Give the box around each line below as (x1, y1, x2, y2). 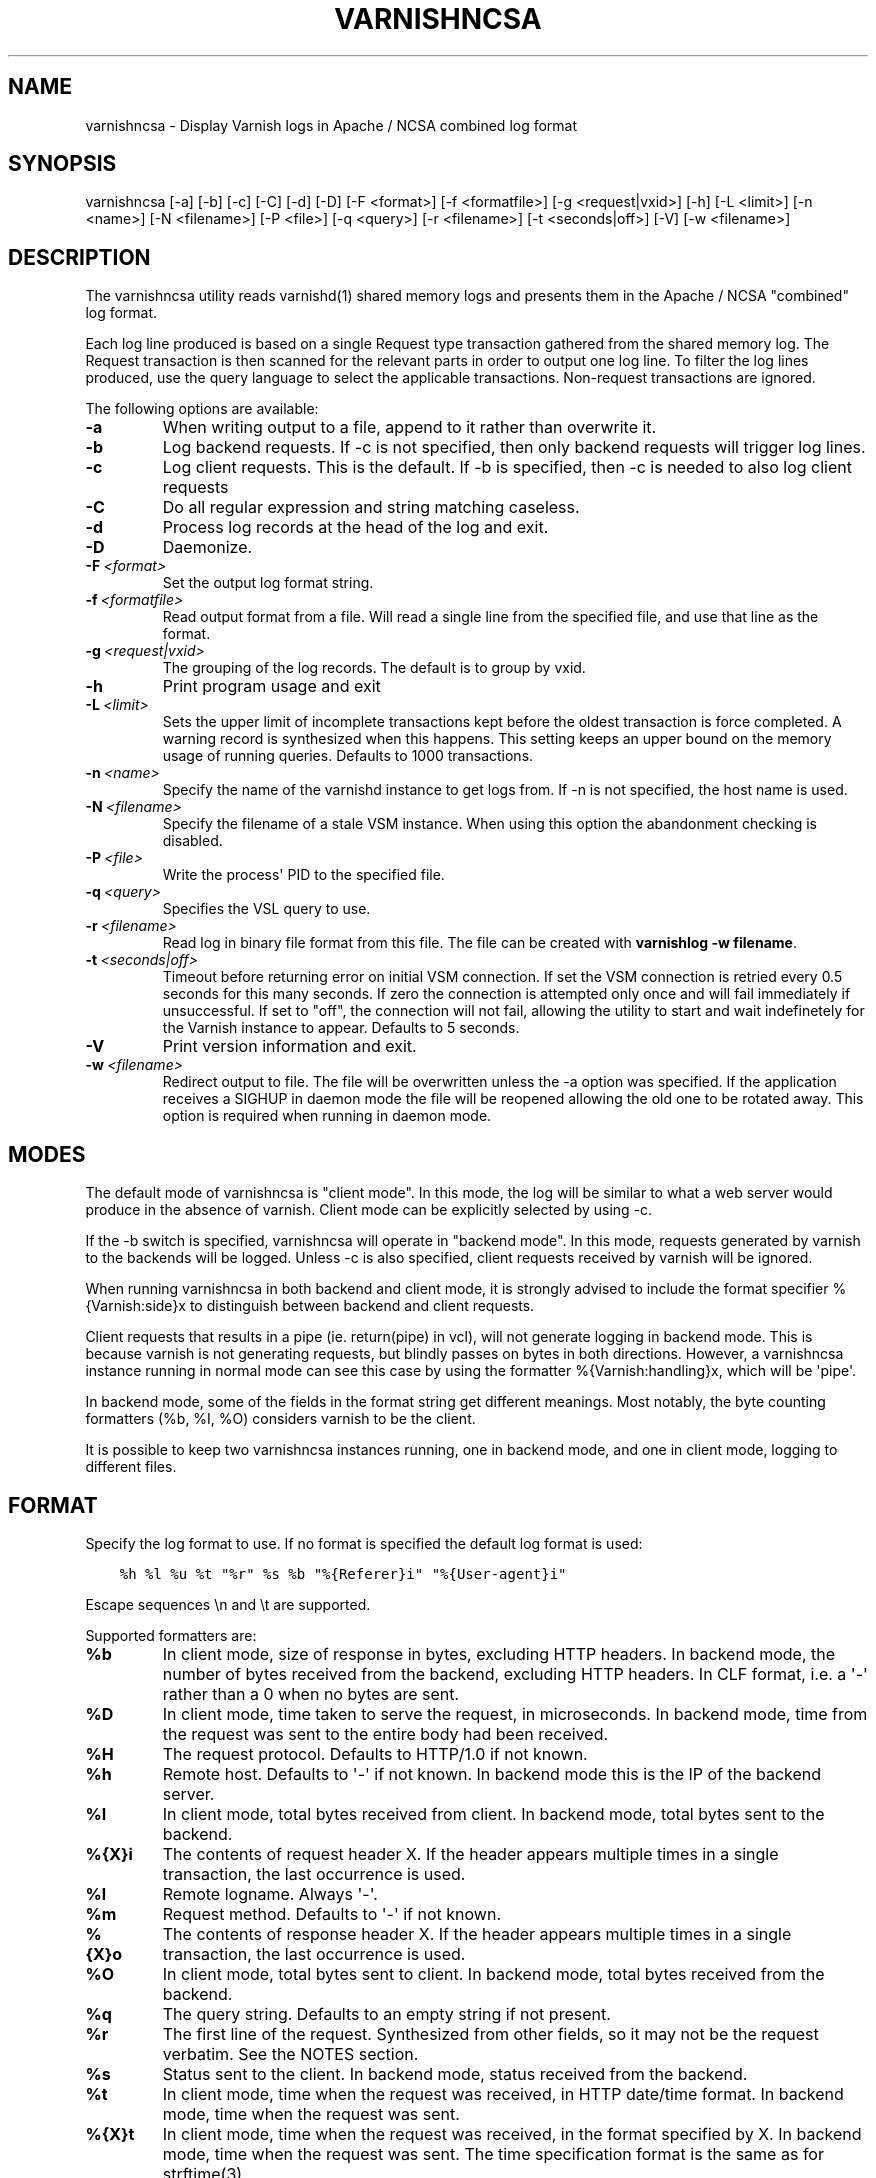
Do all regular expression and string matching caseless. (162, 497, 580, 518)
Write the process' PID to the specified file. (162, 866, 445, 884)
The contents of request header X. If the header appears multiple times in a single (162, 1843, 779, 1864)
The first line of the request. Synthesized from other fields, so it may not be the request (162, 2023, 819, 2044)
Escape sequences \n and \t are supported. (85, 1595, 371, 1613)
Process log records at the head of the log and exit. (162, 517, 549, 538)
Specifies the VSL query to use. (162, 900, 371, 918)
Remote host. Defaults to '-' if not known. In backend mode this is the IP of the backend (162, 1763, 822, 1784)
